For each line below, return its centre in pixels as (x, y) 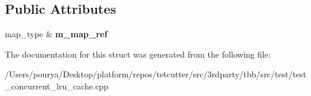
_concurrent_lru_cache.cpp (57, 85)
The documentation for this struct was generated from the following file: (138, 54)
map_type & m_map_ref (56, 34)
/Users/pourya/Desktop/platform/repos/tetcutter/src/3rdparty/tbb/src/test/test (156, 74)
